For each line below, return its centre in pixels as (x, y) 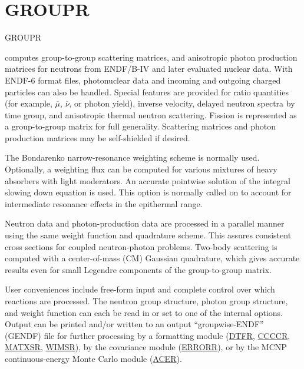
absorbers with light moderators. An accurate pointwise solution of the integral (148, 180)
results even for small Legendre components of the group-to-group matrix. (138, 269)
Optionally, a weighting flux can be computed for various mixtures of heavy (141, 169)
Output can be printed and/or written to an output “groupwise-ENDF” (134, 324)
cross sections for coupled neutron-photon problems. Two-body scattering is (141, 246)
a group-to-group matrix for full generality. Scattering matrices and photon (141, 126)
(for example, (29, 103)
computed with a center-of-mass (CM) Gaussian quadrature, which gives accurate (152, 258)
